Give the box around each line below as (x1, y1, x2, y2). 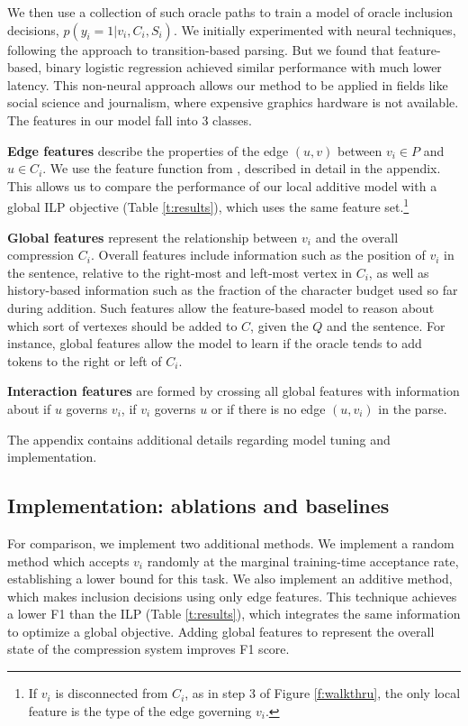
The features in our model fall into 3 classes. (7, 110, 252, 129)
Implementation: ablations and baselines (7, 492, 390, 519)
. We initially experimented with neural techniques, (173, 20, 456, 39)
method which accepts (7, 551, 130, 570)
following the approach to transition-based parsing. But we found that (7, 40, 394, 59)
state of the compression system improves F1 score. (7, 639, 290, 658)
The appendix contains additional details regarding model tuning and (7, 429, 391, 448)
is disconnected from (55, 684, 168, 703)
